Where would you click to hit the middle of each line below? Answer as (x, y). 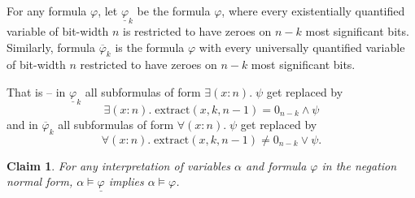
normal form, (40, 181)
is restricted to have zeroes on (197, 31)
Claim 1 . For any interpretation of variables (119, 165)
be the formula (174, 11)
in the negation (359, 165)
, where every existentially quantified (313, 11)
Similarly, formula (51, 47)
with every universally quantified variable (302, 47)
